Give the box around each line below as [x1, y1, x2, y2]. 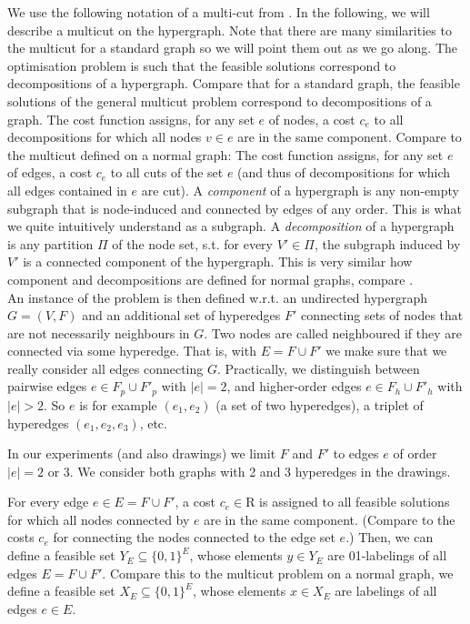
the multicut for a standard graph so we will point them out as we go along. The [7, 38, 457, 57]
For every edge [7, 492, 89, 511]
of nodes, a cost [268, 109, 355, 128]
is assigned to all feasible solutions [259, 492, 450, 511]
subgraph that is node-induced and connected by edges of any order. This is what [7, 198, 462, 217]
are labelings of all [335, 581, 437, 600]
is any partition [7, 234, 94, 253]
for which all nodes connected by [7, 509, 190, 528]
